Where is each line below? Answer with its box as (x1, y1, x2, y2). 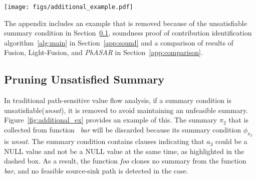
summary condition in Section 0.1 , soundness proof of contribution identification (4, 27, 252, 38)
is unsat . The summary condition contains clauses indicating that (4, 136, 204, 146)
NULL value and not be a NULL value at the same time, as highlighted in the (4, 145, 244, 156)
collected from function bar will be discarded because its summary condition (4, 124, 241, 135)
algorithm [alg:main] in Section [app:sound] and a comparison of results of (4, 37, 233, 47)
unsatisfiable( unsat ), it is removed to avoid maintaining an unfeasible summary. (4, 104, 248, 115)
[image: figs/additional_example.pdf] (4, 3, 133, 10)
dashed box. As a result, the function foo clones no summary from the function (4, 155, 246, 166)
